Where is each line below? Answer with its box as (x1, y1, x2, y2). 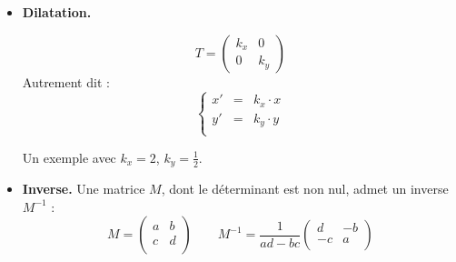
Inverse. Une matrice (22, 179, 145, 198)
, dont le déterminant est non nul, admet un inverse (161, 179, 449, 198)
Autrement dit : (22, 72, 110, 91)
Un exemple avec (22, 147, 116, 166)
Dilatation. (22, 3, 92, 21)
